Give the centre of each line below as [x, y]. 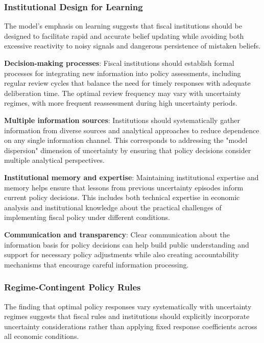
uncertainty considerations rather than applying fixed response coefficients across [131, 326]
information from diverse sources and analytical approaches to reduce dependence [132, 130]
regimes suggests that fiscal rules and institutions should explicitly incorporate [127, 316]
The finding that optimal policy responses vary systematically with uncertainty [128, 306]
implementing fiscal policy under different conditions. [87, 217]
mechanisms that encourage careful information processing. [97, 264]
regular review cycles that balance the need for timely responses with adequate [127, 83]
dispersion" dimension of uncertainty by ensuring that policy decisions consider [128, 150]
